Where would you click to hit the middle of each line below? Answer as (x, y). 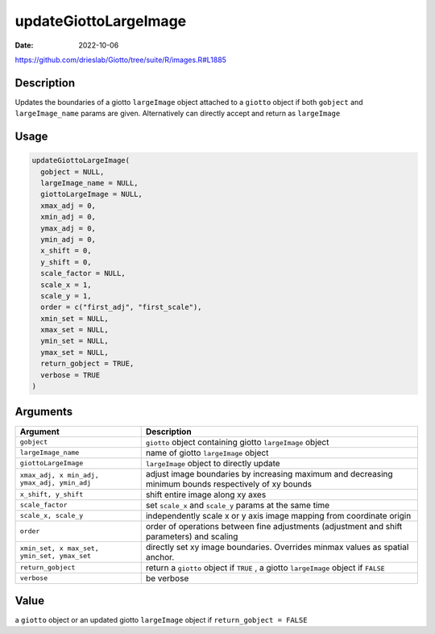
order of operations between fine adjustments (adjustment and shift (274, 526)
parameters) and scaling (192, 536)
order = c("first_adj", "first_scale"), (121, 307)
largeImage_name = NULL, (89, 183)
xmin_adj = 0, (68, 217)
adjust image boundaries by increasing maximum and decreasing (269, 473)
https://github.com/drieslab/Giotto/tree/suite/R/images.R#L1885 (121, 60)
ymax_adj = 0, (68, 228)
